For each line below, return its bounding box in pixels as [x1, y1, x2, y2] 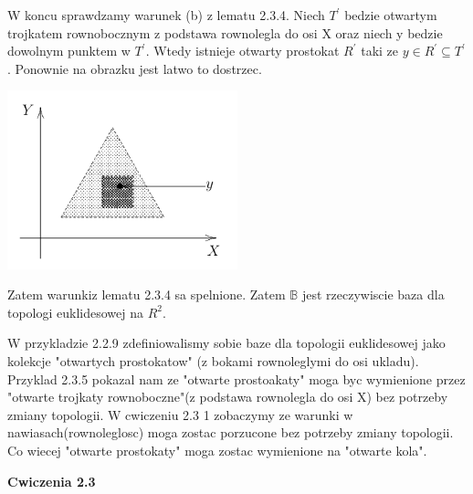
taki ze [361, 41, 399, 60]
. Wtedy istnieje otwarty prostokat [145, 41, 340, 60]
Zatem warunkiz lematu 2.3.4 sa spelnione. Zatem [7, 285, 286, 304]
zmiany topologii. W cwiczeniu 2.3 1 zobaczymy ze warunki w [7, 405, 353, 424]
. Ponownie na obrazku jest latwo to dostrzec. [7, 58, 262, 78]
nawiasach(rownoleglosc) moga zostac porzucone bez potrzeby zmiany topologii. [7, 423, 454, 442]
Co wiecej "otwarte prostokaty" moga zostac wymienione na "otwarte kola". [7, 441, 427, 460]
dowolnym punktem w [7, 41, 131, 60]
